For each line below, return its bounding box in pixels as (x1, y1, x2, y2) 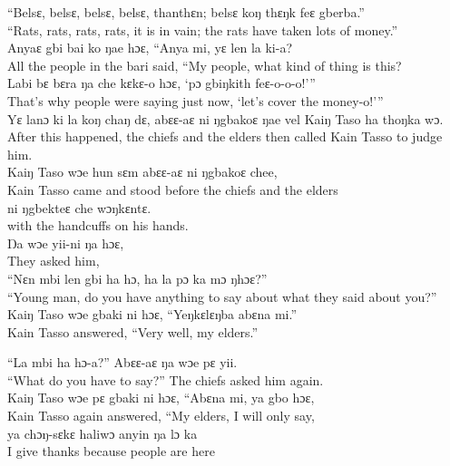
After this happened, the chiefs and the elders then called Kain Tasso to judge (7, 127, 443, 146)
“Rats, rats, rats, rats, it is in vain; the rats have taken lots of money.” (7, 20, 398, 39)
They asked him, (7, 251, 100, 270)
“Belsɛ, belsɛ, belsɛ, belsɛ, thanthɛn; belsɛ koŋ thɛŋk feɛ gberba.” (7, 3, 365, 21)
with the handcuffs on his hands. (7, 216, 189, 235)
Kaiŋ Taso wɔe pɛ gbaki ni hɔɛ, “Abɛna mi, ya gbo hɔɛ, (7, 388, 315, 407)
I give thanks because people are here (7, 442, 215, 461)
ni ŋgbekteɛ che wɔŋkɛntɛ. (7, 198, 152, 217)
